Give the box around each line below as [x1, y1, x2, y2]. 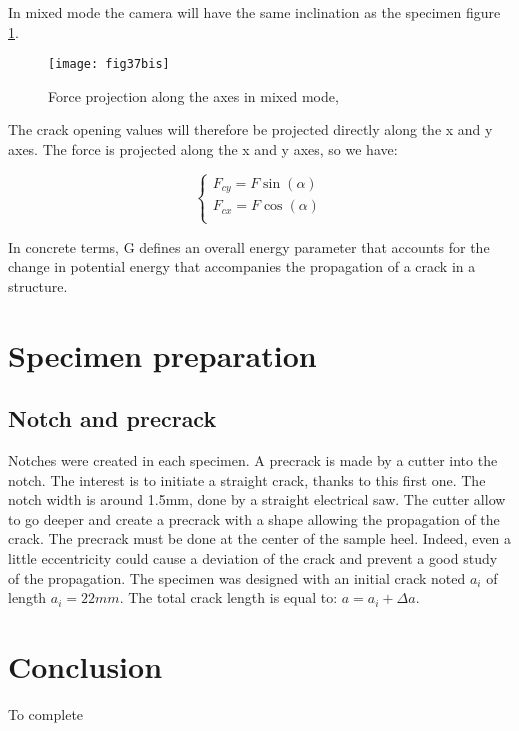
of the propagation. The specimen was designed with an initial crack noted [8, 567, 466, 588]
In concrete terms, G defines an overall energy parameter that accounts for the [8, 236, 490, 257]
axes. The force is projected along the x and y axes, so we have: [8, 139, 398, 160]
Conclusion [8, 645, 163, 686]
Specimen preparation [8, 334, 317, 375]
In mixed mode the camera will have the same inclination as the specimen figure [8, 2, 501, 22]
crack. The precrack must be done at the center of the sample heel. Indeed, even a [8, 528, 512, 549]
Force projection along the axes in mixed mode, [48, 85, 339, 106]
